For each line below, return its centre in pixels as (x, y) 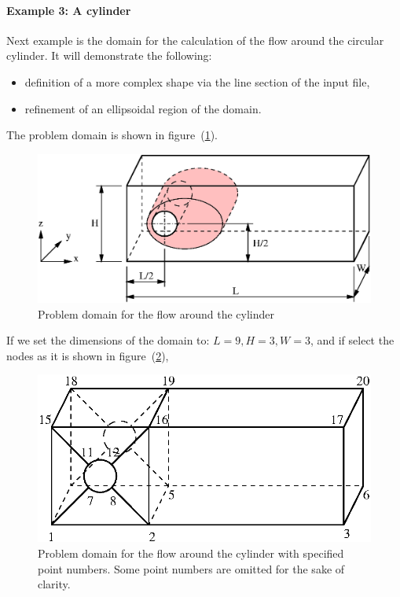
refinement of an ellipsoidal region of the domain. (143, 108)
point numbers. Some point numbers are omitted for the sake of (191, 568)
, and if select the (352, 340)
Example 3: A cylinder (69, 10)
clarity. (54, 584)
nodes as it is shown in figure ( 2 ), (88, 355)
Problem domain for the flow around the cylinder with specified (191, 553)
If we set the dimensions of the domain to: (108, 340)
